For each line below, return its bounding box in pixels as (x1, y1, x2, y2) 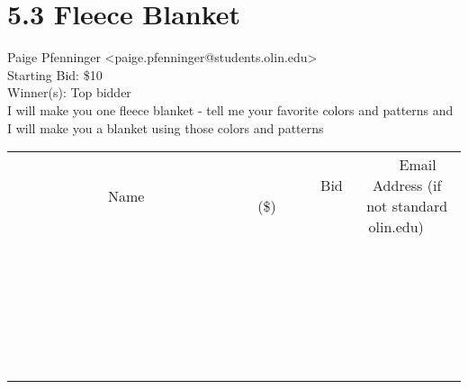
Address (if (373, 175, 442, 196)
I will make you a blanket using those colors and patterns (7, 118, 324, 137)
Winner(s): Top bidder (7, 83, 131, 102)
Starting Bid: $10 (7, 65, 103, 84)
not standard (366, 195, 448, 217)
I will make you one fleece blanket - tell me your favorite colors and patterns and (7, 100, 454, 119)
